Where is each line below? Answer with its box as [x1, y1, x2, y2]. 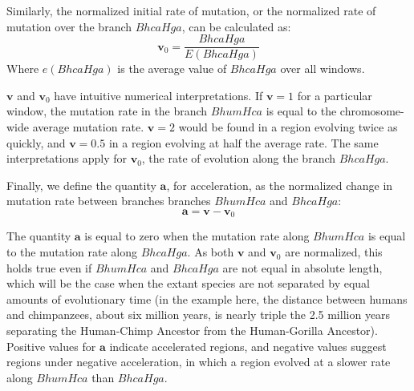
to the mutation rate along [6, 244, 137, 260]
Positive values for [6, 337, 96, 354]
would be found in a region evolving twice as [178, 119, 398, 135]
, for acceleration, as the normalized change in [166, 176, 393, 193]
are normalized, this [285, 244, 383, 260]
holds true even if [6, 259, 92, 276]
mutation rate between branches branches [6, 192, 211, 209]
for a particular [297, 87, 372, 103]
